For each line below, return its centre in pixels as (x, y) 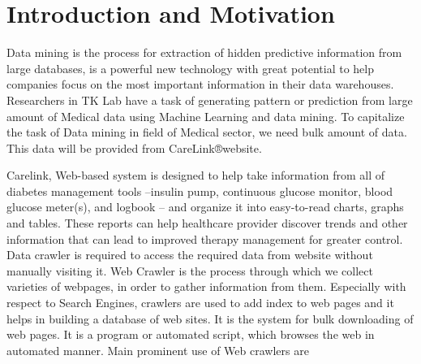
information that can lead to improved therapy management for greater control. (205, 238)
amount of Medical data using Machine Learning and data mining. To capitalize (206, 116)
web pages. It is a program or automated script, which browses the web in (191, 334)
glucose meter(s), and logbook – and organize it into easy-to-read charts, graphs (205, 207)
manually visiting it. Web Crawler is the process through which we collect (190, 270)
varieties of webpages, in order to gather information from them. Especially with (206, 286)
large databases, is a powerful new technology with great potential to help (191, 68)
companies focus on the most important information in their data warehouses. (200, 84)
